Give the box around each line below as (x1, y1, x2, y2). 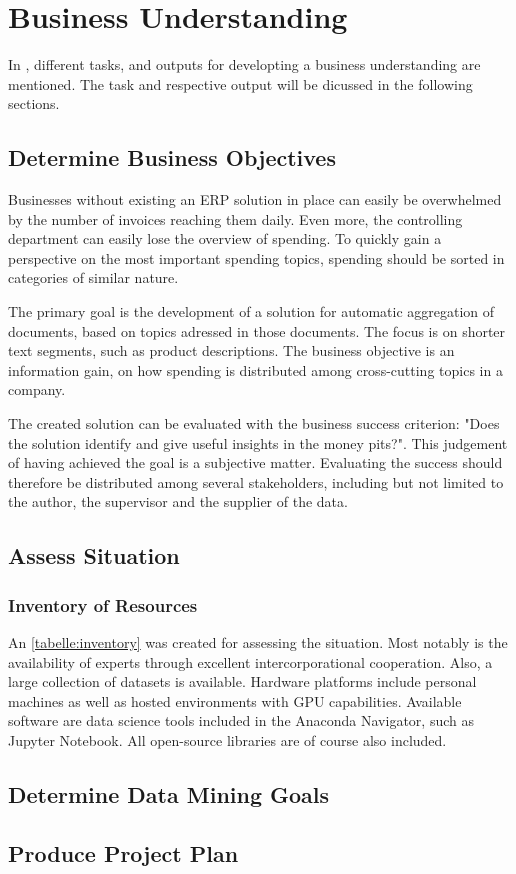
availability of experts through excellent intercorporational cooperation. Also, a (8, 651, 493, 672)
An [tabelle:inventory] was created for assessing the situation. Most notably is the (8, 632, 508, 653)
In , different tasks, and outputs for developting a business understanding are (8, 54, 481, 75)
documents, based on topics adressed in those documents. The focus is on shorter (8, 320, 506, 341)
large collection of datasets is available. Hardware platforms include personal (8, 671, 477, 692)
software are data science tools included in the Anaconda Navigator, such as (8, 710, 474, 731)
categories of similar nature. (8, 267, 179, 288)
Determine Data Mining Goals (8, 778, 330, 809)
